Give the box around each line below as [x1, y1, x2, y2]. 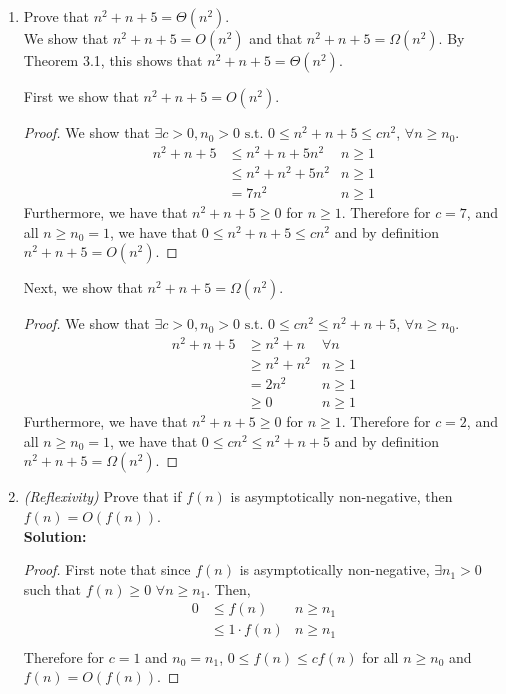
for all [362, 646, 399, 667]
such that [23, 578, 82, 599]
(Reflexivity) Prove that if [23, 486, 182, 507]
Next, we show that [23, 277, 143, 298]
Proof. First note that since [23, 559, 191, 580]
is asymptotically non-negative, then [230, 486, 453, 507]
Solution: [23, 525, 87, 546]
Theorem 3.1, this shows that [23, 50, 203, 71]
